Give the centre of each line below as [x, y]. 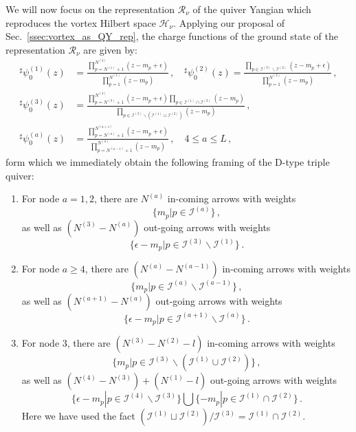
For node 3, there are [66, 343]
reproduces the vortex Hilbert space [81, 22]
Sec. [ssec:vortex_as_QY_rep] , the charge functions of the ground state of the [172, 36]
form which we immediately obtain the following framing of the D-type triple [168, 161]
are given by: [110, 49]
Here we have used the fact [78, 416]
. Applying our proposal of [229, 22]
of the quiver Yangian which [252, 9]
